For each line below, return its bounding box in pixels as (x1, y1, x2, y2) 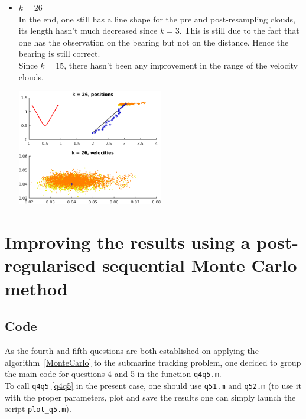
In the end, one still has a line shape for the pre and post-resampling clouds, (18, 12, 295, 25)
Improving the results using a (5, 230, 250, 254)
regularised (5, 253, 96, 277)
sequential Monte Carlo (102, 253, 297, 277)
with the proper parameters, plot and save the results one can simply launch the (5, 391, 296, 403)
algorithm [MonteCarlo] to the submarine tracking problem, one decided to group (5, 356, 301, 368)
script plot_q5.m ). (5, 402, 71, 415)
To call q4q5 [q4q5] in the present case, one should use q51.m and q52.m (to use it (5, 379, 301, 391)
